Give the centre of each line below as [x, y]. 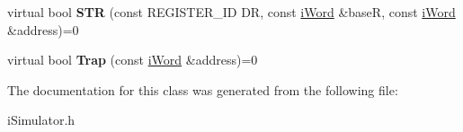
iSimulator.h [41, 120]
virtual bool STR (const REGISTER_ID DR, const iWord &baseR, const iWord [231, 12]
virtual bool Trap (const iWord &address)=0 [133, 60]
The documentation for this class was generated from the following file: [203, 89]
